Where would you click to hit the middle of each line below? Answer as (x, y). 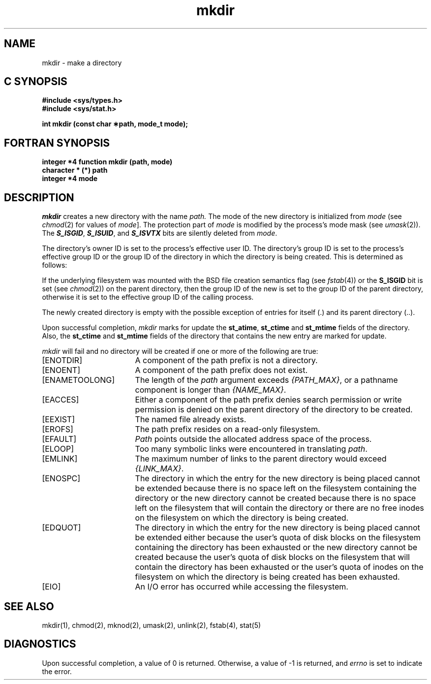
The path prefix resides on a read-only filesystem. (228, 429)
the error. (57, 671)
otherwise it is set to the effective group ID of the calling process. (148, 297)
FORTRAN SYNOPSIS (57, 143)
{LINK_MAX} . (159, 469)
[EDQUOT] (62, 528)
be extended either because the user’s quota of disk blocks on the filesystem (278, 538)
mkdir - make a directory (82, 62)
